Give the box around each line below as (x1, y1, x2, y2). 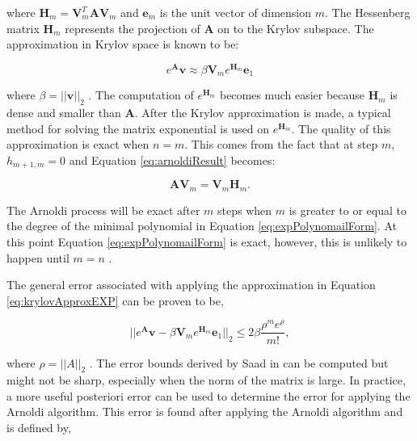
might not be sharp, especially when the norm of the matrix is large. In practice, (6, 372, 406, 388)
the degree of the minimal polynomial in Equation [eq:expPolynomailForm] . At (6, 217, 397, 234)
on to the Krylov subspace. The (217, 19, 374, 36)
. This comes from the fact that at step (184, 136, 378, 153)
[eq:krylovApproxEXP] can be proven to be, (6, 292, 224, 309)
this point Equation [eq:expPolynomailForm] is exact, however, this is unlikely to (6, 233, 407, 250)
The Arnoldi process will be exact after (6, 201, 200, 218)
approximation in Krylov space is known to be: (6, 36, 239, 52)
